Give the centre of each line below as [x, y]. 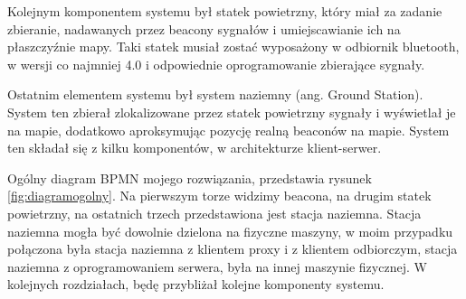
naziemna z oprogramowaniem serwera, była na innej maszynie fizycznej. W [217, 266]
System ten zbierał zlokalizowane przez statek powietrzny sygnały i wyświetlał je [232, 112]
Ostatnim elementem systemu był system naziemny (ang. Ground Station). [215, 94]
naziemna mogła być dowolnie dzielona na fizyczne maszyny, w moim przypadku [230, 231]
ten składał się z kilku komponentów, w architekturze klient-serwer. [195, 148]
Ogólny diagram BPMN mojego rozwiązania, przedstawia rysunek [190, 178]
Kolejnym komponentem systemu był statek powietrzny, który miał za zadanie [225, 11]
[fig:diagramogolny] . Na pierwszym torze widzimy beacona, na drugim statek [219, 196]
